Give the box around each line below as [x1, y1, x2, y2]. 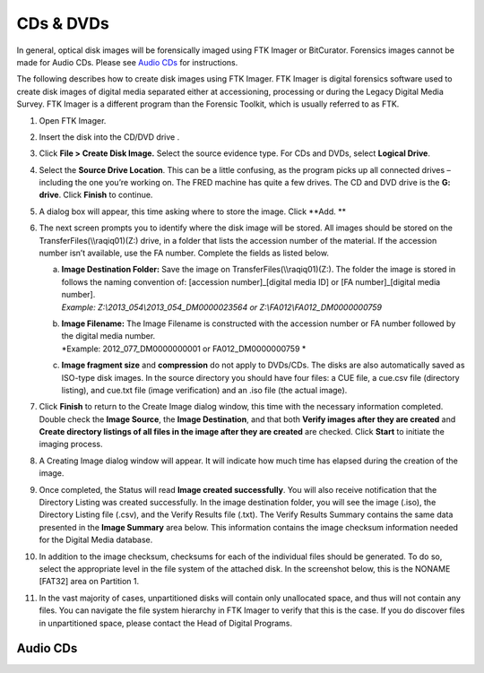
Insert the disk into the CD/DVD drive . [39, 131, 180, 142]
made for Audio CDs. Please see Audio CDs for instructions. [16, 56, 238, 67]
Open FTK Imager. [39, 115, 107, 125]
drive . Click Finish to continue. [39, 189, 153, 201]
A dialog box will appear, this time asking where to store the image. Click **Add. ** [39, 206, 347, 217]
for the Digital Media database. [39, 534, 153, 546]
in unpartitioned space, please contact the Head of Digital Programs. [39, 617, 293, 628]
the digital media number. [61, 331, 156, 341]
